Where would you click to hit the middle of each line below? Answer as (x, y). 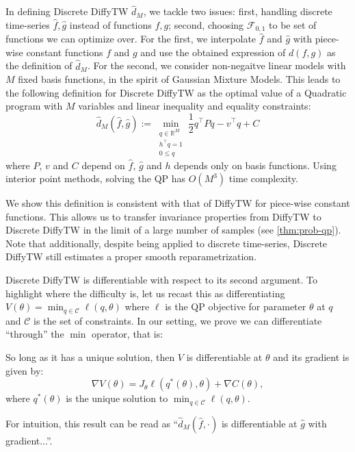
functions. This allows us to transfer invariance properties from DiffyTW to (163, 216)
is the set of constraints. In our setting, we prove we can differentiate (178, 320)
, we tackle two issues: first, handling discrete (238, 11)
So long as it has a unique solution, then (90, 356)
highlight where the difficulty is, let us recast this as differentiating (145, 293)
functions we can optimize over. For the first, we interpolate (131, 39)
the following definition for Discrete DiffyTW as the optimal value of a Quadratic (176, 92)
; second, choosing (206, 24)
